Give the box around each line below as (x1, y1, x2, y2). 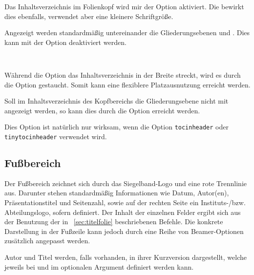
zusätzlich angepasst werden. (4, 235, 90, 246)
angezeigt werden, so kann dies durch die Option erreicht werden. (4, 105, 200, 115)
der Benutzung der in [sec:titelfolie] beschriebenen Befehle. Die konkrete (4, 216, 223, 227)
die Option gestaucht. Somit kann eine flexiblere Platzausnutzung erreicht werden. (4, 79, 251, 89)
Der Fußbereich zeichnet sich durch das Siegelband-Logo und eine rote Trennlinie (4, 178, 247, 188)
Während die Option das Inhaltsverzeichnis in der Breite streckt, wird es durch (4, 69, 241, 80)
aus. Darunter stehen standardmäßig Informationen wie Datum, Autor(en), (4, 188, 229, 198)
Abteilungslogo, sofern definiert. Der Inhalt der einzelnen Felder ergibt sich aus (4, 207, 241, 217)
